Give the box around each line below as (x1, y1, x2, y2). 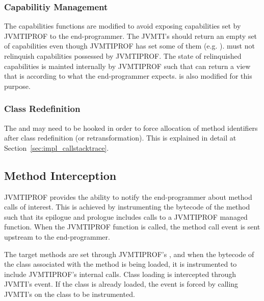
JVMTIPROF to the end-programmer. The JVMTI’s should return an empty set (4, 30, 257, 41)
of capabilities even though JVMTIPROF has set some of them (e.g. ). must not (4, 40, 255, 51)
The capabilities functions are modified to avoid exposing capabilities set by (4, 20, 241, 31)
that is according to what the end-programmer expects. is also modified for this (4, 71, 252, 81)
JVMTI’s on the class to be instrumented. (4, 288, 135, 299)
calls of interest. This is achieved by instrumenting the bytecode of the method (4, 201, 250, 212)
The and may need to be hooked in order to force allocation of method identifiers (4, 122, 258, 133)
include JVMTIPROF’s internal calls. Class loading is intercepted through (4, 268, 236, 279)
